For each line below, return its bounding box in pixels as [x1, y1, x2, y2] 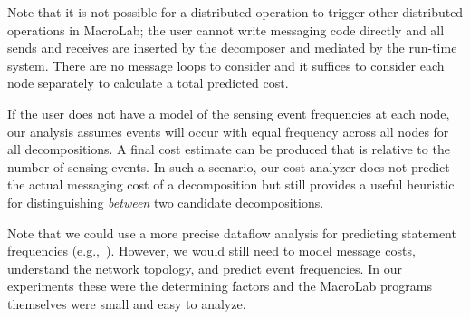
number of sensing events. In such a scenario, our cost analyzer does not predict [7, 157, 450, 176]
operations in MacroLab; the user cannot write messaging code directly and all [7, 20, 445, 39]
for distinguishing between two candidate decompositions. [7, 192, 324, 211]
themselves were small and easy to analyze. [7, 294, 246, 313]
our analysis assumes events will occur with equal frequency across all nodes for [7, 121, 449, 140]
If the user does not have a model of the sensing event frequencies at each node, [7, 103, 450, 122]
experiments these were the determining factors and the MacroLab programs [7, 276, 432, 295]
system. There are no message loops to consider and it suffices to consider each [7, 55, 445, 74]
